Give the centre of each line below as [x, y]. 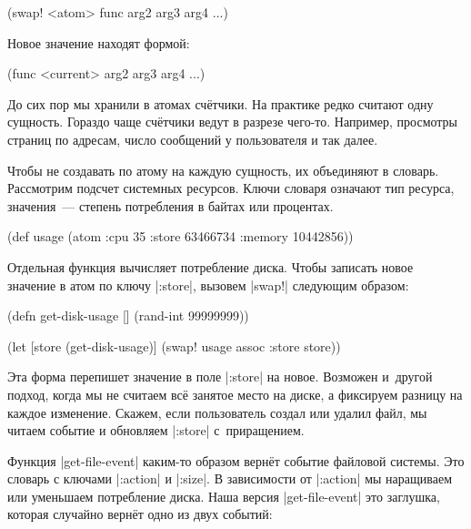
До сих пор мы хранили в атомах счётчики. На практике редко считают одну [220, 103]
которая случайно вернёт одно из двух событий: [140, 514]
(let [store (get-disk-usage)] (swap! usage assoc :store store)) [174, 346]
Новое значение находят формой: [99, 42]
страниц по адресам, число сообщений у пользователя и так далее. [193, 139]
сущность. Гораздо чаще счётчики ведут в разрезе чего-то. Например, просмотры [233, 122]
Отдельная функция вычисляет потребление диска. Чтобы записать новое [210, 266]
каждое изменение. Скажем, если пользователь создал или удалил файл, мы [217, 412]
